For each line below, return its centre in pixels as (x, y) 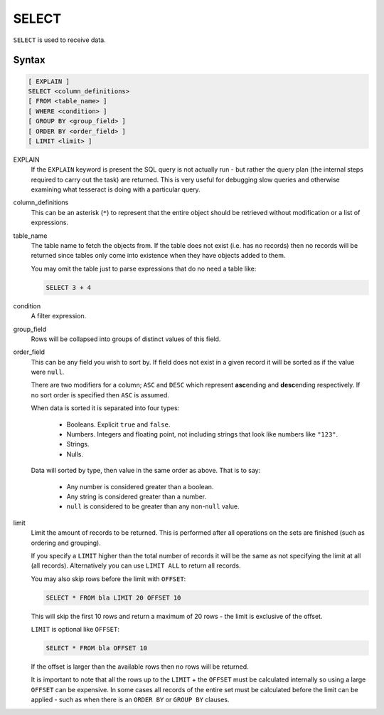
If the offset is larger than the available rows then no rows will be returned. (140, 667)
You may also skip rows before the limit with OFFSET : (108, 579)
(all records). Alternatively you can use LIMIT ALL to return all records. (136, 565)
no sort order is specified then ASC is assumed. (100, 395)
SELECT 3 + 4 (69, 287)
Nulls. (75, 454)
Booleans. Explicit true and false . (118, 424)
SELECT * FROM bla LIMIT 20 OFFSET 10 (113, 597)
